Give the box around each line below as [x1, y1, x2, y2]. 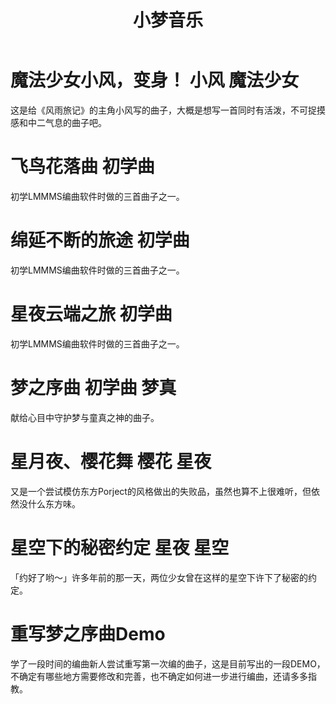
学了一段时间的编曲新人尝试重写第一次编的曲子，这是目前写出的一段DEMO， [10, 657, 326, 670]
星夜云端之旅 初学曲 [10, 303, 173, 325]
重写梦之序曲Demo [10, 622, 166, 645]
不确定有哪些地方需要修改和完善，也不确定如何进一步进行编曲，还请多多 [10, 670, 308, 682]
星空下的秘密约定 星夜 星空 [10, 536, 230, 559]
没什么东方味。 [18, 497, 81, 510]
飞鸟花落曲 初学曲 [10, 156, 155, 178]
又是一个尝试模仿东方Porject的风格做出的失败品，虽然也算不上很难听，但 [10, 485, 312, 497]
